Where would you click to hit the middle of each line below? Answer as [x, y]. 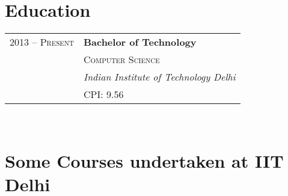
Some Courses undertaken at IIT [144, 160]
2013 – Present [42, 42]
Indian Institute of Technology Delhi [159, 77]
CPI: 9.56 [103, 94]
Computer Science [121, 60]
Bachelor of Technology [140, 42]
